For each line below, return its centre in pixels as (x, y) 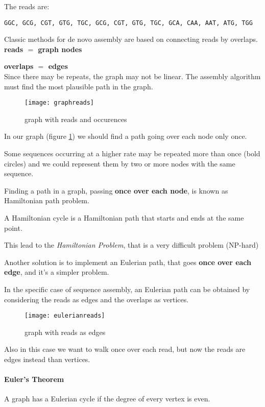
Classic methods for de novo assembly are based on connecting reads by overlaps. (131, 39)
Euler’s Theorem (34, 379)
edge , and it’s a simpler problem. (57, 272)
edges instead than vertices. (47, 359)
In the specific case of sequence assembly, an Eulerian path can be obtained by (127, 289)
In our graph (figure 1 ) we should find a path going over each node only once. (126, 136)
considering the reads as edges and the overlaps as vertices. (97, 299)
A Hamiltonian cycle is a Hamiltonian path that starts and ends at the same (124, 218)
